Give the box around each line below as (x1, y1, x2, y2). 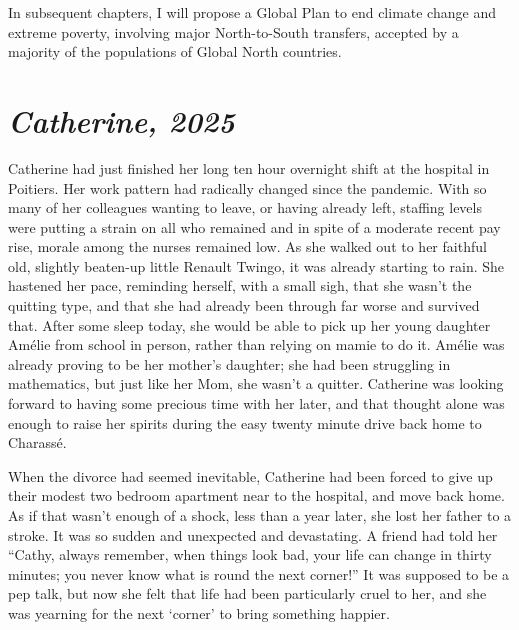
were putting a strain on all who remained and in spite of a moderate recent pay (8, 216, 501, 237)
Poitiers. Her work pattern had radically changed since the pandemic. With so (8, 177, 487, 198)
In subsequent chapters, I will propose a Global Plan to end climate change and (8, 2, 496, 22)
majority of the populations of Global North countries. (8, 41, 342, 62)
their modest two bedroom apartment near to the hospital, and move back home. (8, 485, 505, 506)
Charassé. (8, 432, 67, 453)
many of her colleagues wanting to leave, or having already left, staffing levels (8, 197, 482, 218)
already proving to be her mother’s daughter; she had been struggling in (8, 353, 451, 374)
